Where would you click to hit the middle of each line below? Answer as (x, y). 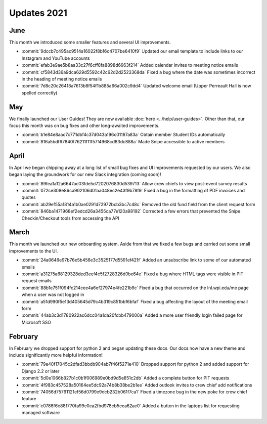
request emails (37, 281)
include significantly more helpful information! (56, 355)
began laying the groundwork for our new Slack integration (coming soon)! (85, 174)
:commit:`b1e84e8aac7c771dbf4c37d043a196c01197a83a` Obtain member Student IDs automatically (123, 135)
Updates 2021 (38, 13)
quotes (29, 197)
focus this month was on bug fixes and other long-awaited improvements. (84, 126)
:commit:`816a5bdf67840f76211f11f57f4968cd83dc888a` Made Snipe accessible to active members (123, 141)
